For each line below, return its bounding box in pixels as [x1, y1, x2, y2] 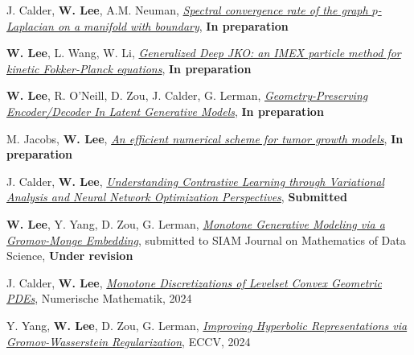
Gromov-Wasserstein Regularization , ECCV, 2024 [6, 332, 251, 349]
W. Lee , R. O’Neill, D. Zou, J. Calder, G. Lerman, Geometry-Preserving [6, 87, 368, 104]
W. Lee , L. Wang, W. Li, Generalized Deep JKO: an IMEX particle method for [6, 44, 401, 61]
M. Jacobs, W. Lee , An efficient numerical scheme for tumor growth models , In [6, 130, 404, 147]
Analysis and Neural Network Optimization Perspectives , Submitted [6, 188, 347, 205]
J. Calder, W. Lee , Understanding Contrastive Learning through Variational [6, 172, 384, 189]
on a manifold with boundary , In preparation [57, 17, 289, 34]
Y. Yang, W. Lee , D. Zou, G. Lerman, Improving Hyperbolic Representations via [6, 316, 408, 333]
